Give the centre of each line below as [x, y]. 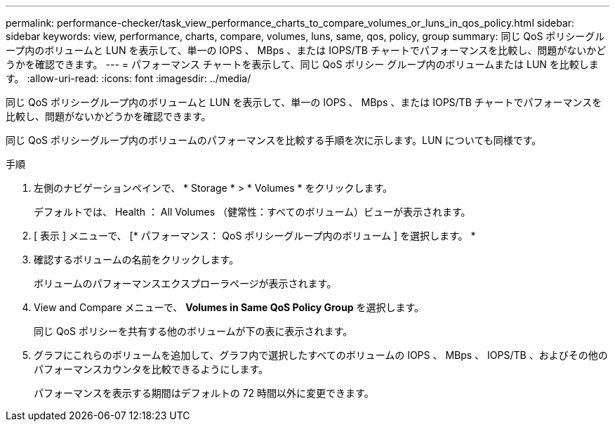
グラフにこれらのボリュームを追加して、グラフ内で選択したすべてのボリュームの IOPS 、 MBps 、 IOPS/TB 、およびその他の [321, 355]
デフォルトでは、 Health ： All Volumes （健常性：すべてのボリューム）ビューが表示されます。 [252, 212]
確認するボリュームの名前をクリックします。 [137, 260]
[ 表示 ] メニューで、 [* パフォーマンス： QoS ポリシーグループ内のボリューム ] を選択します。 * [255, 236]
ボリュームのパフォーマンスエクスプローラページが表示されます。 [185, 283]
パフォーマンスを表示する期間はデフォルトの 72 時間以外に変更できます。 [204, 393]
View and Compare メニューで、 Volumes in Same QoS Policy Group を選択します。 [229, 307]
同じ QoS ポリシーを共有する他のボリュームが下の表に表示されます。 [193, 331]
